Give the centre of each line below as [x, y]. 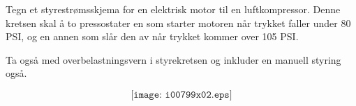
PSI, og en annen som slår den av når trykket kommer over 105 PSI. [152, 36]
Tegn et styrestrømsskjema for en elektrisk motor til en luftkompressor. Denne [173, 9]
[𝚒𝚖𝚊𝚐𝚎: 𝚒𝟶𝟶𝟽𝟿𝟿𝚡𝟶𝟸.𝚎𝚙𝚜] [181, 95]
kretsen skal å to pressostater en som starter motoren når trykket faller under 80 [178, 23]
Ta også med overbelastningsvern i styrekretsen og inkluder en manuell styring [173, 59]
